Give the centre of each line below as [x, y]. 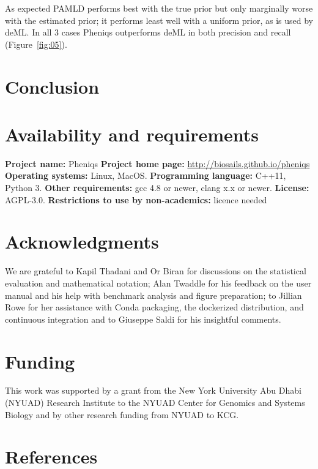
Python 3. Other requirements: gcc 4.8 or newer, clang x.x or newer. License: [157, 188]
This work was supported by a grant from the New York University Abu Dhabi [153, 390]
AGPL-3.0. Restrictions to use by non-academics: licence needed [136, 199]
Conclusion [52, 86]
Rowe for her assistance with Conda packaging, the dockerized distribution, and [154, 307]
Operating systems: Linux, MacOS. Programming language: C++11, [146, 175]
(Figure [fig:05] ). [36, 44]
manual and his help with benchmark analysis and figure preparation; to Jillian [153, 295]
